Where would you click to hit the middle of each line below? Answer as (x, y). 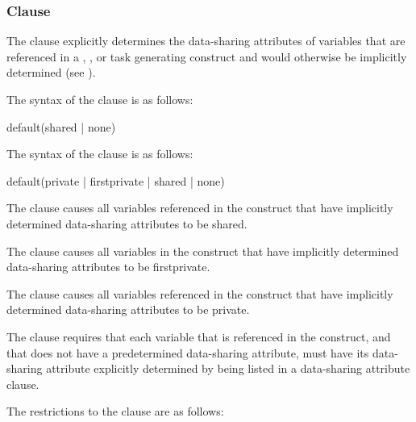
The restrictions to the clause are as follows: (115, 411)
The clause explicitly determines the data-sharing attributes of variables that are (206, 41)
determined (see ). (51, 72)
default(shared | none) (61, 126)
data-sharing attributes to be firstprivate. (108, 267)
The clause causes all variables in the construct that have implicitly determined (203, 251)
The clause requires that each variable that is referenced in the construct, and (199, 336)
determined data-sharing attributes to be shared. (127, 223)
